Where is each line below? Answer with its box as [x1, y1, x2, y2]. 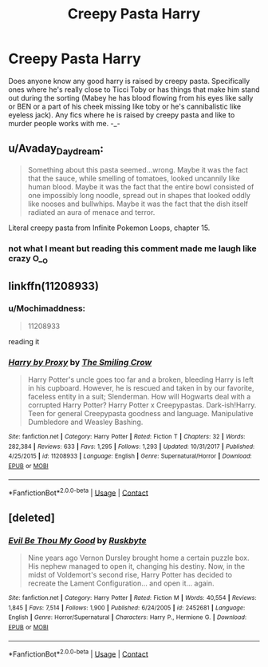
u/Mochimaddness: [8, 303, 86, 314]
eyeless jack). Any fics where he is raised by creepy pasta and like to [8, 109, 235, 120]
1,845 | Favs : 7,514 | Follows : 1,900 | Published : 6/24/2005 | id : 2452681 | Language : [8, 604, 246, 612]
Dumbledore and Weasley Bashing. [27, 417, 144, 427]
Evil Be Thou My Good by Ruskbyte [8, 534, 147, 546]
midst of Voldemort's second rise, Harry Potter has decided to [27, 570, 233, 580]
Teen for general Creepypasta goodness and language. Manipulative [27, 409, 254, 419]
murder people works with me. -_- [8, 118, 121, 128]
